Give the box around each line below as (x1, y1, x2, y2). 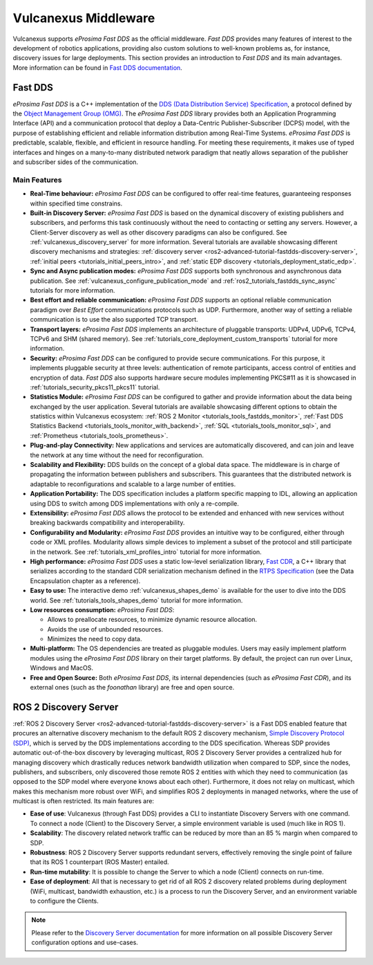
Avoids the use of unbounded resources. (47, 625, 164, 633)
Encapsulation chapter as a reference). (30, 576, 141, 585)
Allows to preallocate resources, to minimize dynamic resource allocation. (47, 616, 258, 624)
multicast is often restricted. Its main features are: (12, 797, 155, 805)
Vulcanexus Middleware (12, 10, 155, 26)
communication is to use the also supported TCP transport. (30, 315, 198, 324)
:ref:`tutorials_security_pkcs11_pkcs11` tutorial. (30, 383, 160, 391)
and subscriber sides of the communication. (12, 158, 138, 166)
